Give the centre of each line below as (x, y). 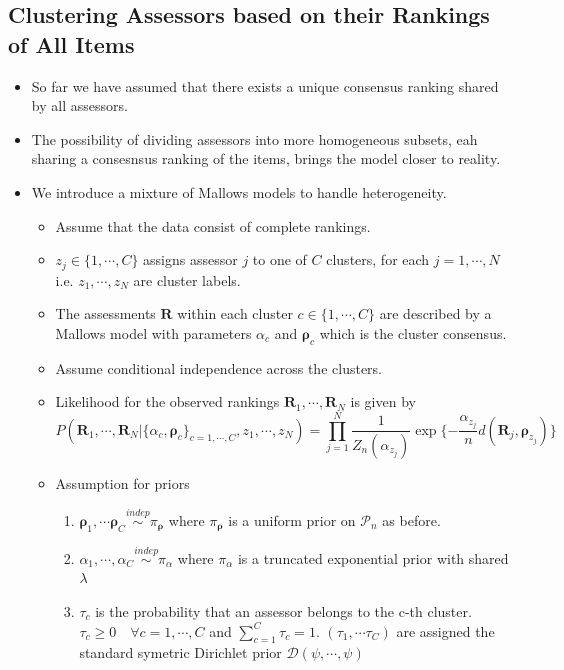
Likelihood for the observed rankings (167, 401)
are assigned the (445, 630)
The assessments (105, 313)
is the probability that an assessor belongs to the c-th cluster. (283, 611)
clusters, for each (378, 259)
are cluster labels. (187, 279)
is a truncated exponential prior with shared (373, 557)
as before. (411, 519)
